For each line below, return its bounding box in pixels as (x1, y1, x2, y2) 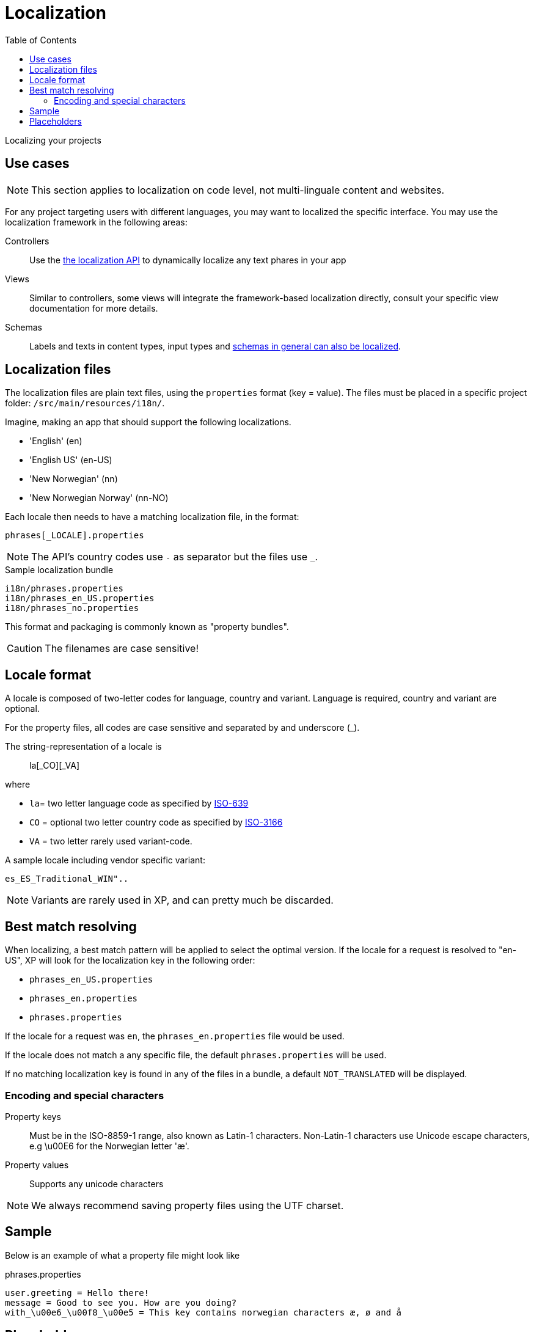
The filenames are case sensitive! (45, 642, 199, 655)
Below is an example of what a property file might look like (5, 1250, 240, 1261)
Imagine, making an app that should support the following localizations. (5, 417, 291, 428)
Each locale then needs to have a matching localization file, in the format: (5, 511, 299, 522)
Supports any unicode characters (29, 1178, 164, 1189)
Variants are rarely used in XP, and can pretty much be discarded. (31, 894, 334, 907)
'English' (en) (29, 436, 82, 447)
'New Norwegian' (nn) (29, 474, 118, 485)
